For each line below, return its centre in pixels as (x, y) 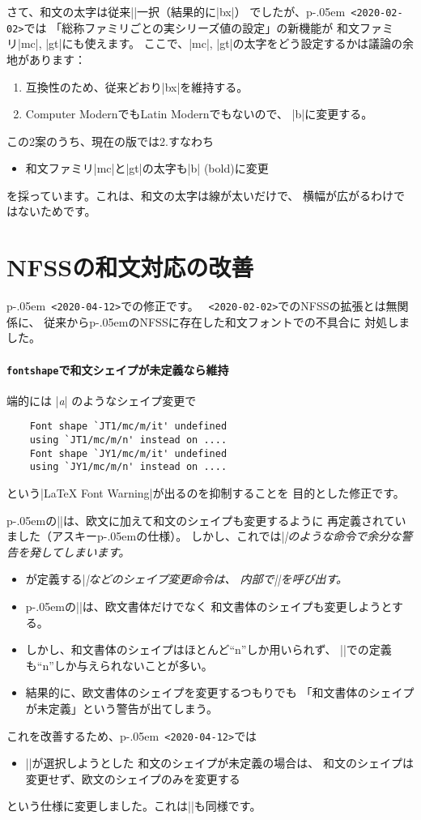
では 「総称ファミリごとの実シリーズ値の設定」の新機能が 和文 (191, 27)
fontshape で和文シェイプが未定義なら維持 (118, 369)
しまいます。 (96, 551)
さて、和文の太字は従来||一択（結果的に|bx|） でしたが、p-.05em (176, 11)
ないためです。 (57, 211)
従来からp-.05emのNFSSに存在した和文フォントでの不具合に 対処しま (227, 321)
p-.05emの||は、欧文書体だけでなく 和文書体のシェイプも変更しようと (209, 606)
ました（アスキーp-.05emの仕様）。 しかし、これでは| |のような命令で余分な (204, 536)
